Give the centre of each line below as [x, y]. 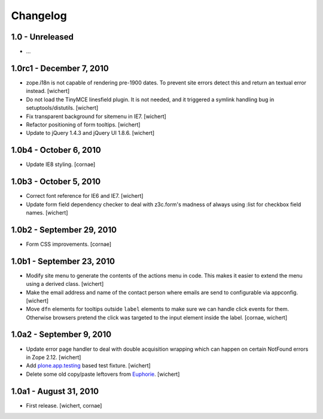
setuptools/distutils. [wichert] [62, 108]
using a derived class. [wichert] [65, 284]
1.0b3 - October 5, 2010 [56, 182]
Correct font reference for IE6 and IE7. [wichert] [85, 196]
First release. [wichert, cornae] [64, 405]
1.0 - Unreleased [42, 37]
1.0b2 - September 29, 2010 [64, 230]
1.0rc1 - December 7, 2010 [60, 68]
